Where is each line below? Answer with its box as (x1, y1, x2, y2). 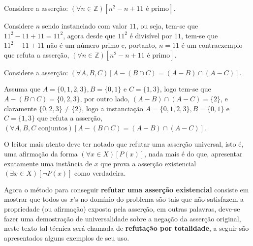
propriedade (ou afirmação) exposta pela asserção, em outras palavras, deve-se (4, 203, 240, 214)
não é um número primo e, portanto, (46, 40, 157, 50)
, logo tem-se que (159, 84, 211, 94)
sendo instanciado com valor (42, 21, 127, 31)
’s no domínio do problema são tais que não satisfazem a (73, 194, 244, 204)
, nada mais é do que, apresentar (144, 148, 243, 158)
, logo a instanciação (82, 103, 143, 113)
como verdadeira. (74, 168, 126, 178)
